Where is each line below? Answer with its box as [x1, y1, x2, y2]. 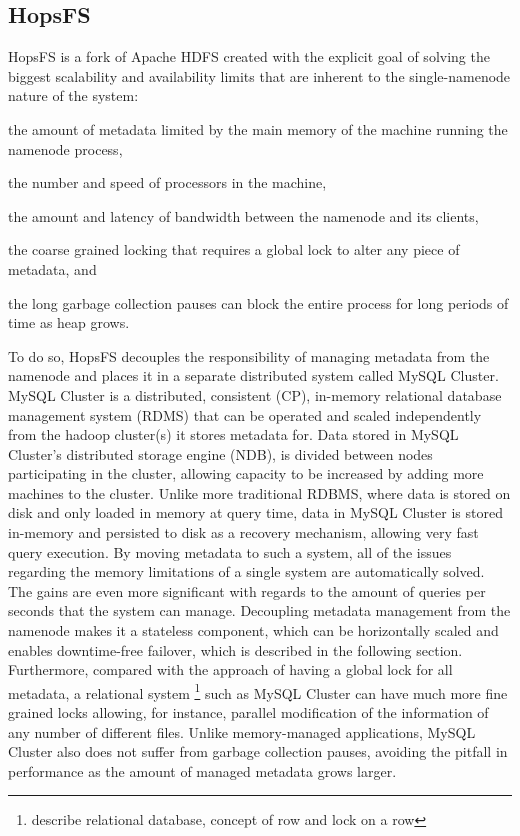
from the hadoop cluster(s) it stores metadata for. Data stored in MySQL [8, 424, 459, 445]
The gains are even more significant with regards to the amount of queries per [8, 580, 486, 601]
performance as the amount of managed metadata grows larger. [8, 760, 397, 781]
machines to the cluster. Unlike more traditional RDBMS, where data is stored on [8, 482, 511, 503]
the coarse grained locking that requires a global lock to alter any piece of [8, 239, 460, 260]
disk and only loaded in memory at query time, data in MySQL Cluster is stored [8, 502, 503, 523]
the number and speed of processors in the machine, [8, 172, 327, 193]
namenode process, [8, 138, 123, 159]
